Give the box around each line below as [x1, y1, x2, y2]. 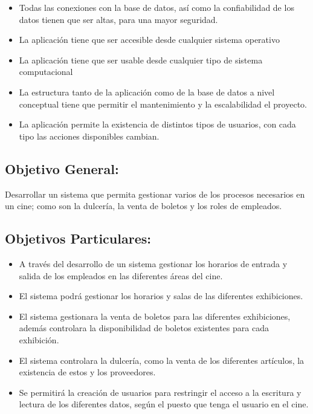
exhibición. [19, 333, 59, 346]
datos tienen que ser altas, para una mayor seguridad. [19, 13, 218, 25]
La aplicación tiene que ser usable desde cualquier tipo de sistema [19, 53, 263, 66]
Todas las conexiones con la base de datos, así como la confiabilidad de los [19, 1, 294, 13]
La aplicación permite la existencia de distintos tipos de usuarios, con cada [19, 118, 296, 131]
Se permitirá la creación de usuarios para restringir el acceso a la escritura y [19, 386, 302, 398]
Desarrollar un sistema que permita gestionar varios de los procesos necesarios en [5, 187, 305, 200]
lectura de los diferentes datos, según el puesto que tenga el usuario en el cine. [19, 398, 309, 410]
